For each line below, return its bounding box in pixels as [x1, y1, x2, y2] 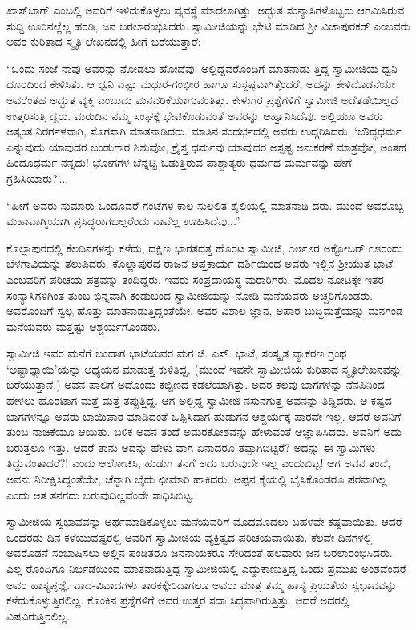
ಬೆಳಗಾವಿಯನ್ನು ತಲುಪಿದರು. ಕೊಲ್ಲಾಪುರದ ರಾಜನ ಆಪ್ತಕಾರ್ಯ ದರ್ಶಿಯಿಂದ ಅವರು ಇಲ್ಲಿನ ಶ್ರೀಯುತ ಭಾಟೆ [6, 255, 394, 272]
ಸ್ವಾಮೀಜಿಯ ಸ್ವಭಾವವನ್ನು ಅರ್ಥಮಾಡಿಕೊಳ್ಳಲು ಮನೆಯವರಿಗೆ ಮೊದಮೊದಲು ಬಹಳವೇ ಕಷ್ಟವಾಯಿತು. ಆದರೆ [6, 513, 402, 530]
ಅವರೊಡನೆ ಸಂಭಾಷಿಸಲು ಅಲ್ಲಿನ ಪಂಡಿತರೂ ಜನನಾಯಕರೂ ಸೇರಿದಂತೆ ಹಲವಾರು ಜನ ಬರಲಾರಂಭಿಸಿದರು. [6, 544, 393, 561]
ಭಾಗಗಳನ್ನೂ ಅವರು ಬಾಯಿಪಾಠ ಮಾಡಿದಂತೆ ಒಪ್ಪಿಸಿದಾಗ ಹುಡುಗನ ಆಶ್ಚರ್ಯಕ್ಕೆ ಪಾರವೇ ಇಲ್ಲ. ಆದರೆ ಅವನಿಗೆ [6, 407, 402, 424]
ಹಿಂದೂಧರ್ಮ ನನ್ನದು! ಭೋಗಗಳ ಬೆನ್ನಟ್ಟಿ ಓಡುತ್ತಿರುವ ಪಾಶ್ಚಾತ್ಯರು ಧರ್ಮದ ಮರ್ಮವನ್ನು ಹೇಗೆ [6, 154, 352, 171]
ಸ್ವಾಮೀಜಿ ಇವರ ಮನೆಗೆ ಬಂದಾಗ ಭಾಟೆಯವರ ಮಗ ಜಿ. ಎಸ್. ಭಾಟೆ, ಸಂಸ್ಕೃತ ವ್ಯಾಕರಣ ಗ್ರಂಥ [6, 345, 347, 361]
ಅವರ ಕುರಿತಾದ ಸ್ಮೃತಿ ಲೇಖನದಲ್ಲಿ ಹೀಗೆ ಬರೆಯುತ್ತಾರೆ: [6, 33, 201, 50]
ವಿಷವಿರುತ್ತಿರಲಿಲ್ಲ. [6, 607, 71, 624]
